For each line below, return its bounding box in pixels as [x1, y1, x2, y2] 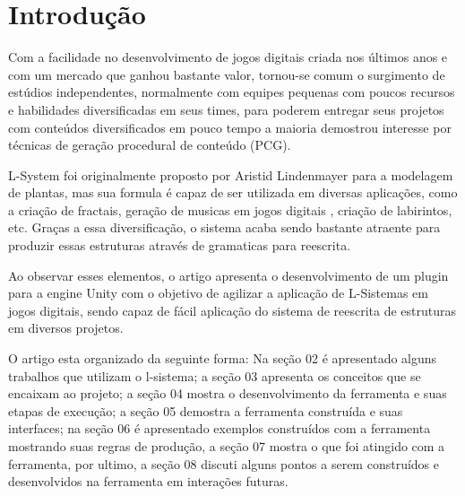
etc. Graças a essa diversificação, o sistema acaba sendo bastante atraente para [8, 218, 441, 237]
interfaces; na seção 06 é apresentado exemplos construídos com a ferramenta [8, 419, 431, 438]
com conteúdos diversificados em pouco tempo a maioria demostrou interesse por [8, 117, 452, 136]
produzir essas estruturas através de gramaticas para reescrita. [8, 236, 351, 255]
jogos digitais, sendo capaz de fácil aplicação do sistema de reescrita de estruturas [8, 300, 457, 319]
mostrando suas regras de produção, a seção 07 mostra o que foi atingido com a [8, 437, 445, 455]
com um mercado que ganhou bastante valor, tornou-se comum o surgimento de [8, 65, 445, 83]
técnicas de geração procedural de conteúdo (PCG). [8, 135, 291, 154]
